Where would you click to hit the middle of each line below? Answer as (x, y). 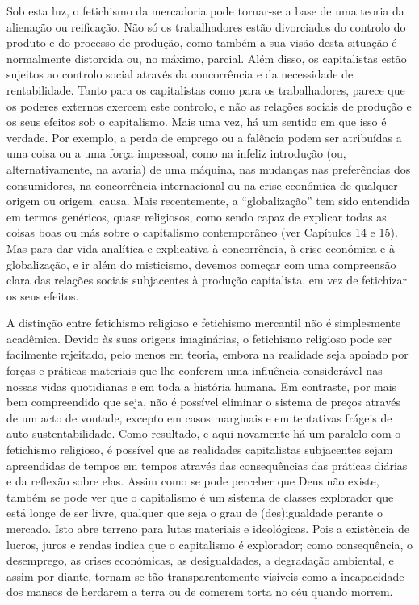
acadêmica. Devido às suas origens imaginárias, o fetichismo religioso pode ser (199, 338)
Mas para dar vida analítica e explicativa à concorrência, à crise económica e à (201, 248)
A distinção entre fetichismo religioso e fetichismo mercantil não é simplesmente (204, 323)
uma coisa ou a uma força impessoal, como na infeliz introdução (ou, (176, 153)
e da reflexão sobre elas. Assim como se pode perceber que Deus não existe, (193, 481)
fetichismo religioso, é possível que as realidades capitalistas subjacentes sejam (200, 450)
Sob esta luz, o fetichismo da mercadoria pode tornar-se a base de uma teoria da (205, 11)
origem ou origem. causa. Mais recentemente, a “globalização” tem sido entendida (208, 201)
